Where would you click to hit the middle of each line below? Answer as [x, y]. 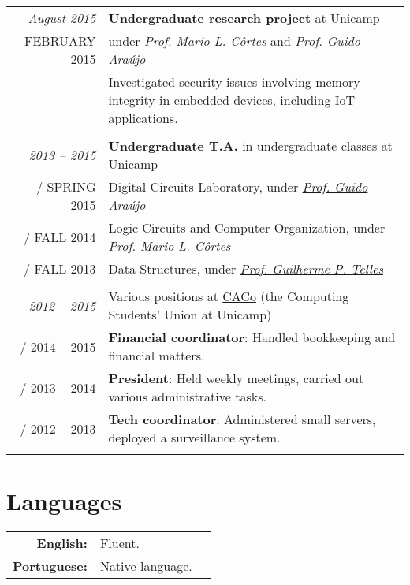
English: [62, 543]
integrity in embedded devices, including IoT [232, 100]
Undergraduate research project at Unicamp [244, 18]
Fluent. [119, 543]
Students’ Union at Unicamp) [190, 314]
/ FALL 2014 [60, 237]
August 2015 [62, 18]
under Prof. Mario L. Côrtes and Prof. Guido [234, 41]
